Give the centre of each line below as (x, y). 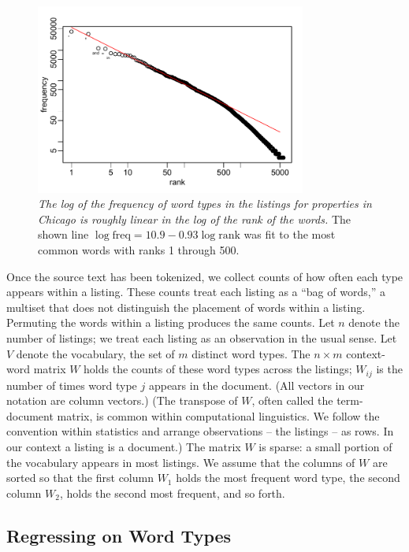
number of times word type (72, 385)
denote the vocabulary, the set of (95, 353)
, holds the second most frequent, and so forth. (172, 493)
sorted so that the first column (80, 478)
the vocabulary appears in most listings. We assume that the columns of (181, 462)
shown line (63, 234)
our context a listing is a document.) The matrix (124, 447)
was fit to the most (290, 234)
